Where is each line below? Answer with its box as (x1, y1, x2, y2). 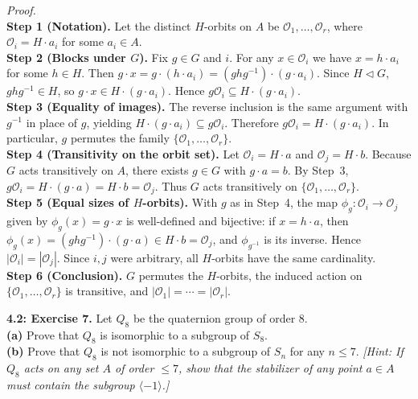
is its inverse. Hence (264, 230, 362, 247)
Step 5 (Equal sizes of (6, 194, 129, 211)
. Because (365, 145, 412, 162)
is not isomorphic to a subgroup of (100, 343, 271, 360)
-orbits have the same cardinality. (211, 249, 376, 265)
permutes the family (70, 130, 170, 146)
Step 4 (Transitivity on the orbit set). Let (6, 145, 240, 162)
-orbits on (203, 17, 252, 34)
